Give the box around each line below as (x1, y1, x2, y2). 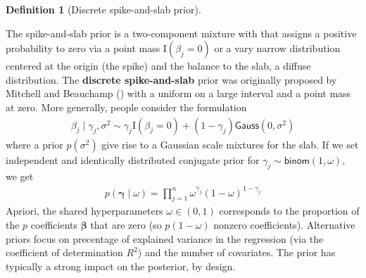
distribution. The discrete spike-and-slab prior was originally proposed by (6, 72, 337, 87)
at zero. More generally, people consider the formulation (6, 99, 247, 114)
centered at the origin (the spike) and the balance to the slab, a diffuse (6, 58, 311, 73)
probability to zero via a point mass (6, 41, 160, 56)
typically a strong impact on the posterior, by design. (6, 258, 236, 273)
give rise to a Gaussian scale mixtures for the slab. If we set (101, 137, 359, 151)
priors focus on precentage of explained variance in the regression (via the (6, 231, 324, 246)
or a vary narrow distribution (214, 41, 341, 56)
